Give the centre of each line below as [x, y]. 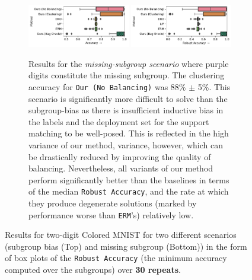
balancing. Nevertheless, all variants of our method [121, 168]
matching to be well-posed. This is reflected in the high [129, 133]
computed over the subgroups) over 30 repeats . [93, 270]
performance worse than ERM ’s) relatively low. [111, 214]
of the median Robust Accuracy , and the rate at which [129, 191]
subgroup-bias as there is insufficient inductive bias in [126, 110]
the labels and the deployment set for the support [119, 121]
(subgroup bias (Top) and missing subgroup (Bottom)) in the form [126, 246]
